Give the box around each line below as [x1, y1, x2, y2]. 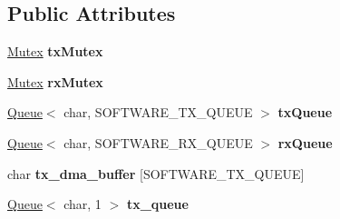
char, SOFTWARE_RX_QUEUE [63, 133, 253, 152]
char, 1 [63, 194, 102, 214]
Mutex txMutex [7, 42, 103, 61]
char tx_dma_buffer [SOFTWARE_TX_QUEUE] [7, 164, 305, 183]
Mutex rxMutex [7, 72, 103, 91]
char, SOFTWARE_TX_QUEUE [63, 103, 253, 122]
